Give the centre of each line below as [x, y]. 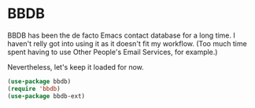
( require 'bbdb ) [34, 88]
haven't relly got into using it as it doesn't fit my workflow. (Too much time [127, 43]
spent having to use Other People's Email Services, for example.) [113, 52]
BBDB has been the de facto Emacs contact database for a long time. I [121, 35]
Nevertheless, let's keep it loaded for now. [76, 67]
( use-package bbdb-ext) [46, 96]
